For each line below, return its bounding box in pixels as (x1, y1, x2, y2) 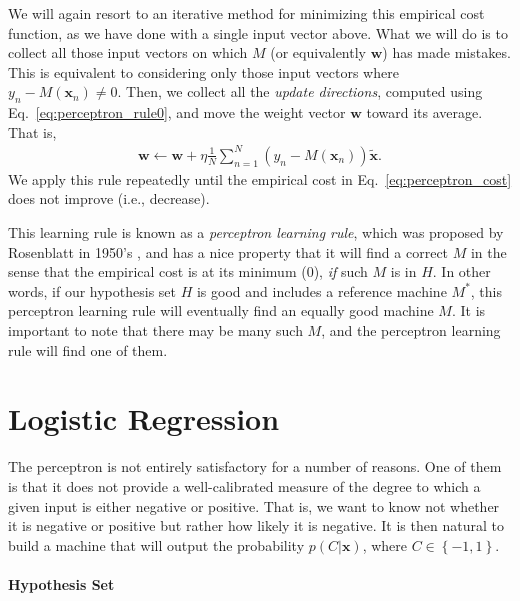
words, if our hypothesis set (8, 280, 176, 301)
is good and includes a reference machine (196, 280, 447, 301)
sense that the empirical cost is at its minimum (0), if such (8, 261, 368, 282)
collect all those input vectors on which (8, 42, 248, 63)
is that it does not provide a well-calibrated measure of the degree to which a (8, 475, 481, 496)
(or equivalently (270, 42, 366, 63)
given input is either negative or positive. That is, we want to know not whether (8, 495, 500, 516)
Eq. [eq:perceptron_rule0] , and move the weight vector (8, 102, 346, 123)
